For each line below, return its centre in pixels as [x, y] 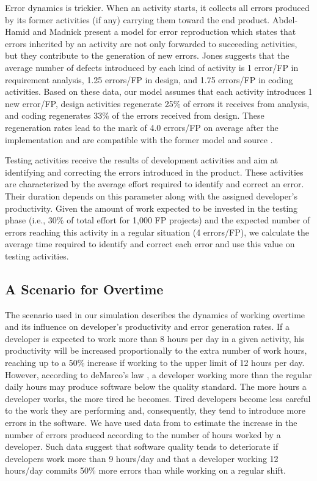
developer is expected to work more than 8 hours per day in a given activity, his [155, 338]
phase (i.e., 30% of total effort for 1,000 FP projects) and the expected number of [158, 220]
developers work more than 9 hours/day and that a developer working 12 [142, 458]
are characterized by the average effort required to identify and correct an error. [155, 184]
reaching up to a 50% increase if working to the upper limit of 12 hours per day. [155, 363]
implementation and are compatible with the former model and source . [139, 139]
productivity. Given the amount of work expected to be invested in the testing [151, 208]
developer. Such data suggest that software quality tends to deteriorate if [142, 446]
